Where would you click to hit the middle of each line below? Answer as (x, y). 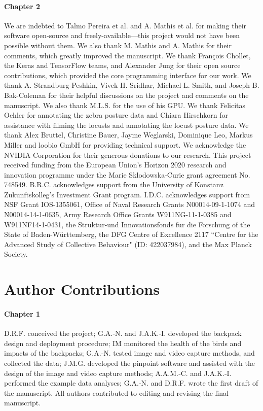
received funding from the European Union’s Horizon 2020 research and (115, 165)
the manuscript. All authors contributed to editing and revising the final (117, 392)
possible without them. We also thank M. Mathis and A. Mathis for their (118, 45)
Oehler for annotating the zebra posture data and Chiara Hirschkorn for (116, 115)
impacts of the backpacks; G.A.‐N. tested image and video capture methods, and (129, 353)
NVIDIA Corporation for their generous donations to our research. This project (128, 155)
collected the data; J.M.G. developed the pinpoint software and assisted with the (129, 363)
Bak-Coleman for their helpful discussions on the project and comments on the (126, 95)
